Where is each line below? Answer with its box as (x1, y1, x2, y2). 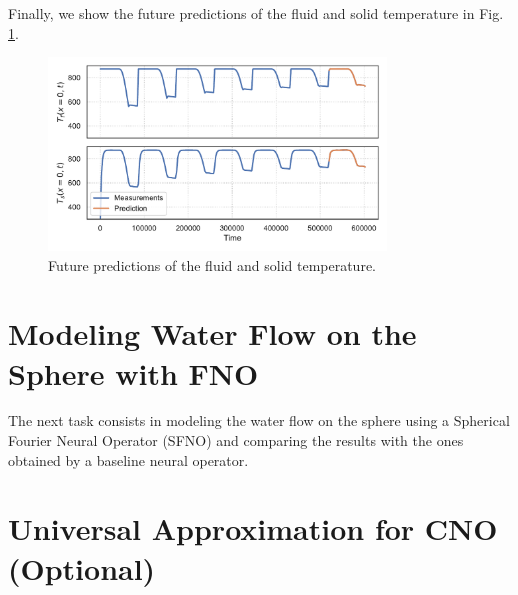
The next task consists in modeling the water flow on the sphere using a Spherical (8, 410, 510, 431)
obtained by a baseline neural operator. (8, 449, 249, 470)
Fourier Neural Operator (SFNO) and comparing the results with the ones (8, 430, 464, 451)
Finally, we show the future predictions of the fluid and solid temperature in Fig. (8, 3, 504, 23)
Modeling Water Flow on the (8, 313, 417, 354)
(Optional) (8, 547, 156, 588)
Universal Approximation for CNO (8, 508, 498, 549)
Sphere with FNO (8, 352, 259, 393)
